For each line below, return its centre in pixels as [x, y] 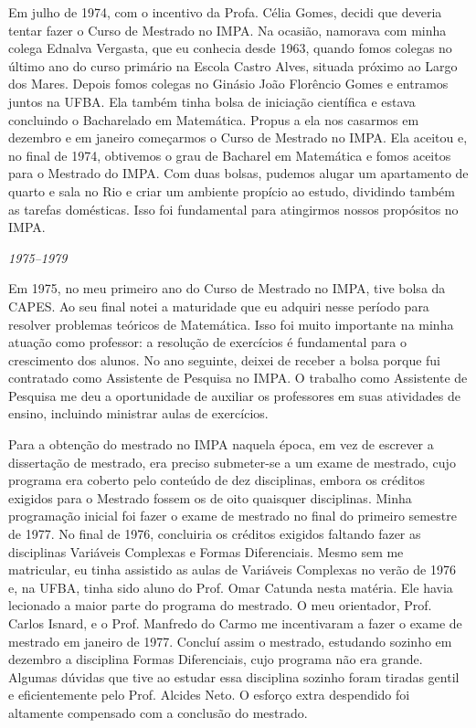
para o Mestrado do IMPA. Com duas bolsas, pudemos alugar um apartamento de [238, 173]
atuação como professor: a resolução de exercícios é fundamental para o [208, 342]
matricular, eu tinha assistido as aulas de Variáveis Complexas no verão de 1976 [232, 570]
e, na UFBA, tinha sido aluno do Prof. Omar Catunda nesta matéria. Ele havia [231, 587]
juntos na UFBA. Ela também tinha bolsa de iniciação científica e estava [212, 101]
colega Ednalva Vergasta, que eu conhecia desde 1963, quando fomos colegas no [230, 48]
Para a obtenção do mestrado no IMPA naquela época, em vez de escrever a [221, 444]
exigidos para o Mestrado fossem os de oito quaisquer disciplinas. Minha [210, 497]
